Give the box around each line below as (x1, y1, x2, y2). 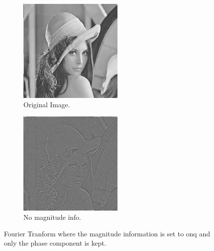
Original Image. (23, 99, 70, 110)
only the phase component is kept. (4, 238, 106, 248)
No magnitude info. (23, 212, 81, 222)
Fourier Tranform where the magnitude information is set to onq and (4, 228, 210, 238)
